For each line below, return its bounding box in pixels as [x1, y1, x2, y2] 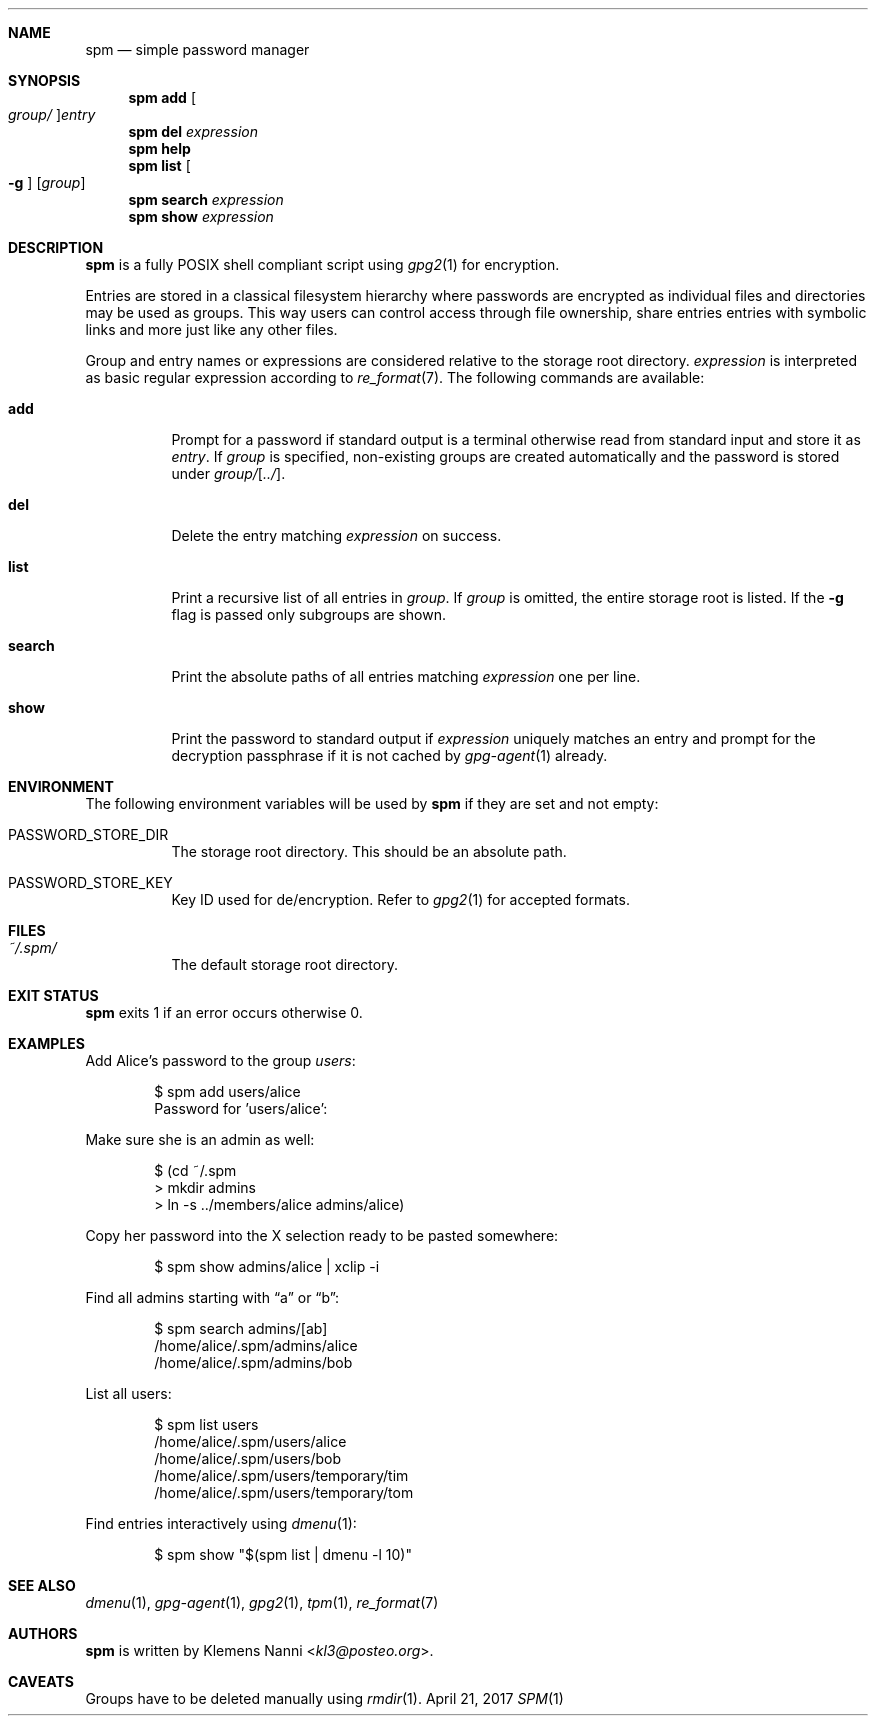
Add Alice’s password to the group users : [85, 1052, 356, 1069]
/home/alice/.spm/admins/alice [154, 1337, 358, 1354]
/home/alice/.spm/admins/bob [154, 1354, 353, 1371]
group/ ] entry [8, 106, 96, 123]
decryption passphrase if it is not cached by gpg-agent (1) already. [171, 747, 608, 764]
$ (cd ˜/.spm [154, 1162, 237, 1179]
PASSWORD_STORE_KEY [8, 874, 173, 891]
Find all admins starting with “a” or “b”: [85, 1289, 340, 1306]
